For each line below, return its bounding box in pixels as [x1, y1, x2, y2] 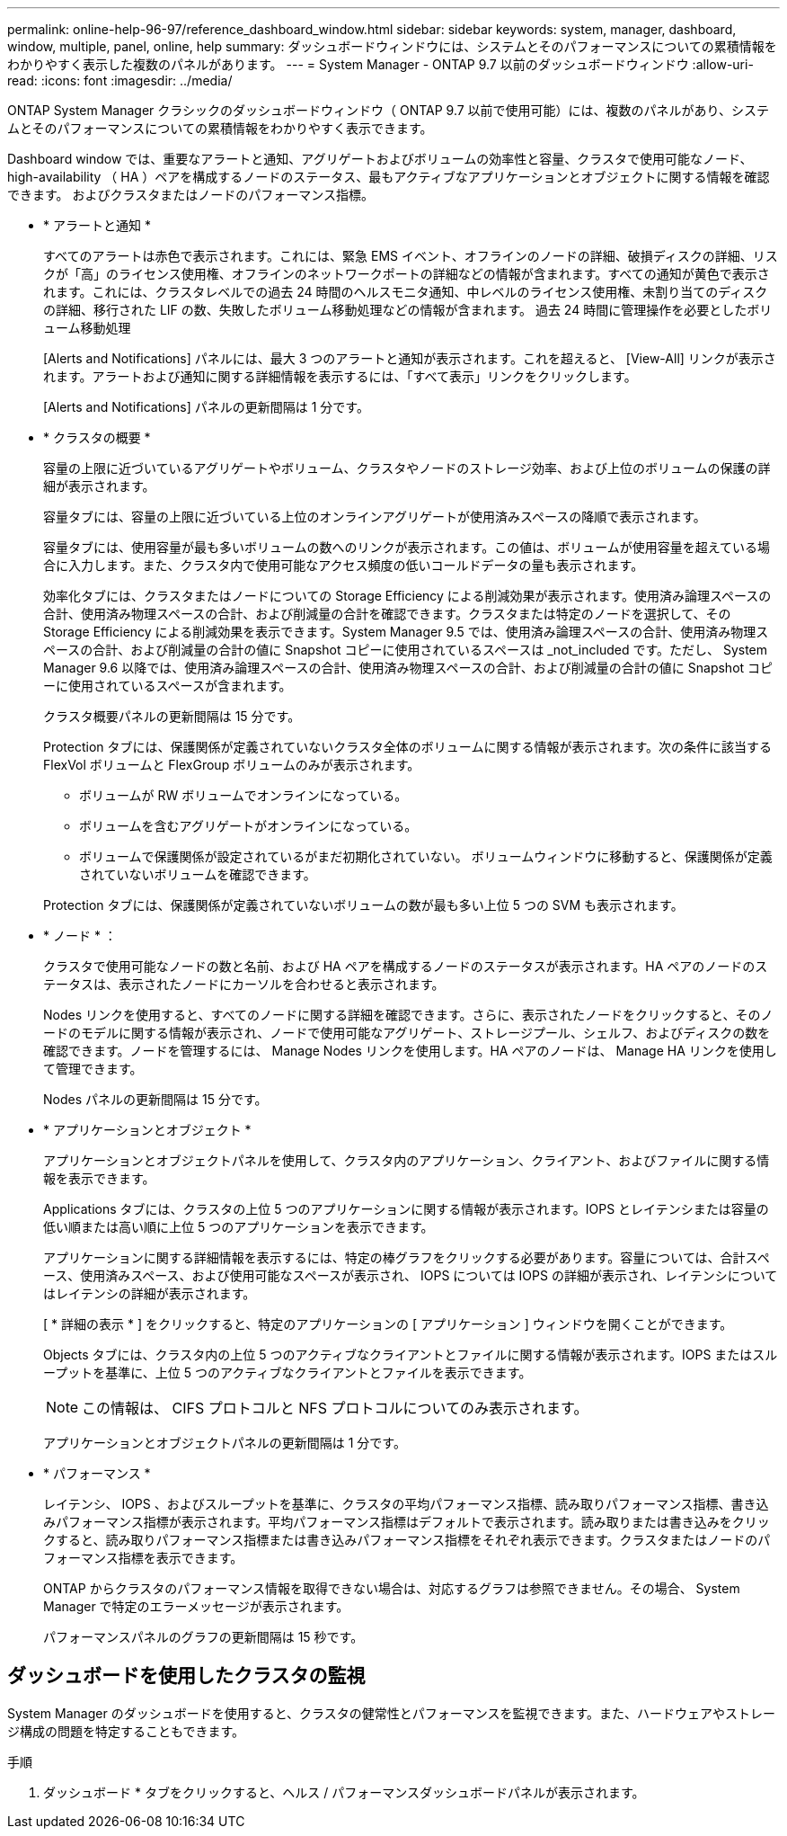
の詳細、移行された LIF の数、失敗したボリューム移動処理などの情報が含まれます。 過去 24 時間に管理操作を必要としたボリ [43, 302, 773, 317]
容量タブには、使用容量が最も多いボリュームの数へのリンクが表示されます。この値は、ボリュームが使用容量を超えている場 [43, 539, 771, 555]
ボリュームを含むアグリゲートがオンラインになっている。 [79, 818, 418, 833]
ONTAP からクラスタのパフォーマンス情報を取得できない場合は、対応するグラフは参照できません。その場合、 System [43, 1581, 740, 1596]
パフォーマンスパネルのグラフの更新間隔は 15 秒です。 [43, 1629, 364, 1644]
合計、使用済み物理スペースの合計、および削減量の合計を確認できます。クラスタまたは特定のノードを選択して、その [43, 606, 731, 621]
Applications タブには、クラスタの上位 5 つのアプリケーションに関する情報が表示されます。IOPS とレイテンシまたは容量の [43, 1201, 769, 1217]
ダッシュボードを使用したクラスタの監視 [7, 1664, 366, 1688]
